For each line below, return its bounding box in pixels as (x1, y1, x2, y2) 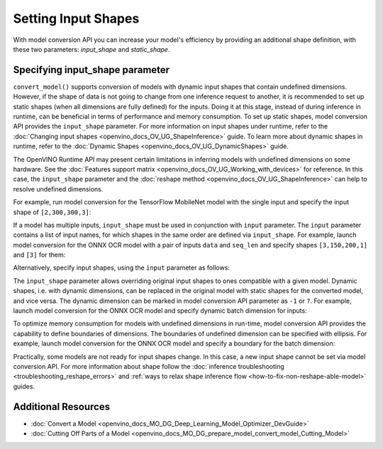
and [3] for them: (13, 250, 66, 259)
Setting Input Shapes (13, 11, 140, 26)
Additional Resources (13, 401, 110, 413)
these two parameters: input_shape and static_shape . (13, 45, 170, 53)
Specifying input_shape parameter (13, 64, 170, 76)
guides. (13, 382, 35, 390)
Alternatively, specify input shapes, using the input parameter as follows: (13, 263, 231, 272)
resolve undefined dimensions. (13, 184, 104, 193)
